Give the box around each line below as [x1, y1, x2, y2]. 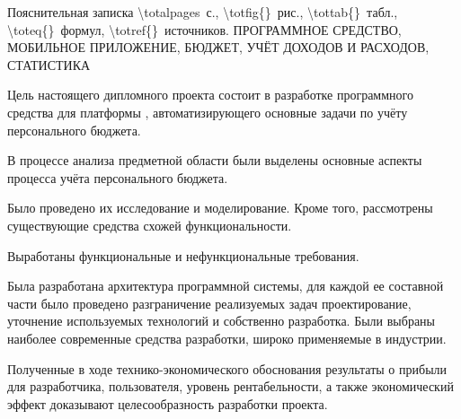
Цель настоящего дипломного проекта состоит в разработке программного [7, 85, 413, 104]
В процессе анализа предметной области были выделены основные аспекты [7, 151, 422, 170]
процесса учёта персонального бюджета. [7, 168, 228, 187]
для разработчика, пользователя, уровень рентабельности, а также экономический [7, 377, 454, 396]
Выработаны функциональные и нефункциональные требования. [7, 246, 359, 265]
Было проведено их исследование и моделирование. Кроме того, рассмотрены [7, 198, 433, 217]
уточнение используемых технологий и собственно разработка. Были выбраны [7, 311, 436, 330]
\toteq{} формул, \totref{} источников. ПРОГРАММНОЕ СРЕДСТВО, [7, 20, 402, 39]
